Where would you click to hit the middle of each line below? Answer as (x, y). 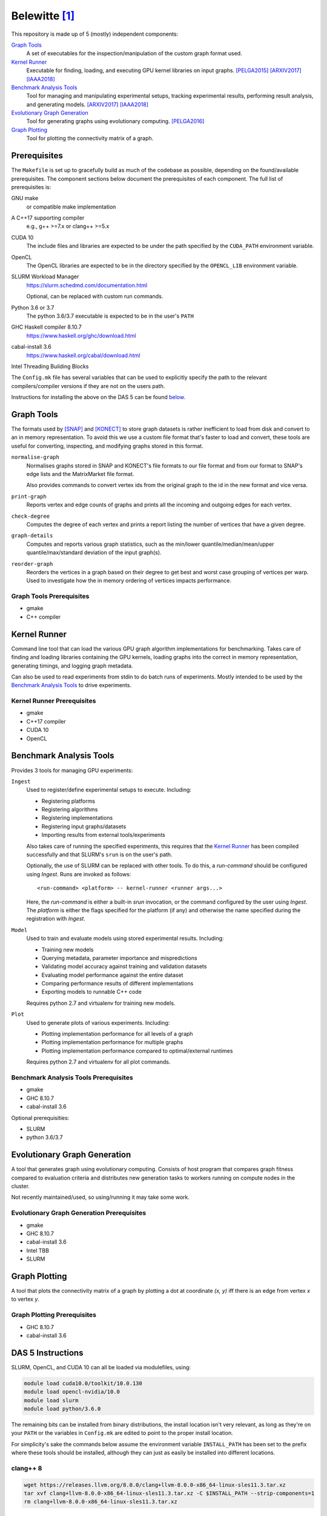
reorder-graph (32, 564)
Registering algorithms (70, 810)
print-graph (29, 496)
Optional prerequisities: (40, 1118)
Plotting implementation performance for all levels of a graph (117, 1034)
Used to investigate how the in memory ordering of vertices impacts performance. (129, 581)
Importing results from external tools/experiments (104, 835)
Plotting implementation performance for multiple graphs (112, 1042)
